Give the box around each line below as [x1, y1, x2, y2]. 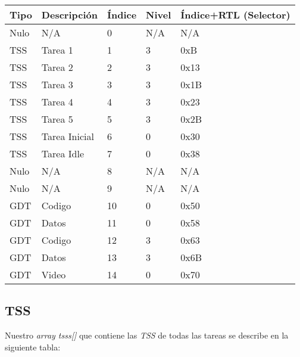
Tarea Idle [41, 147, 84, 160]
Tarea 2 [41, 60, 73, 74]
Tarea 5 [41, 112, 73, 126]
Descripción [41, 8, 98, 21]
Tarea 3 [41, 77, 73, 91]
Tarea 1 [41, 43, 73, 57]
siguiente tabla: [5, 340, 61, 353]
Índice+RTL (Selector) [180, 8, 290, 21]
